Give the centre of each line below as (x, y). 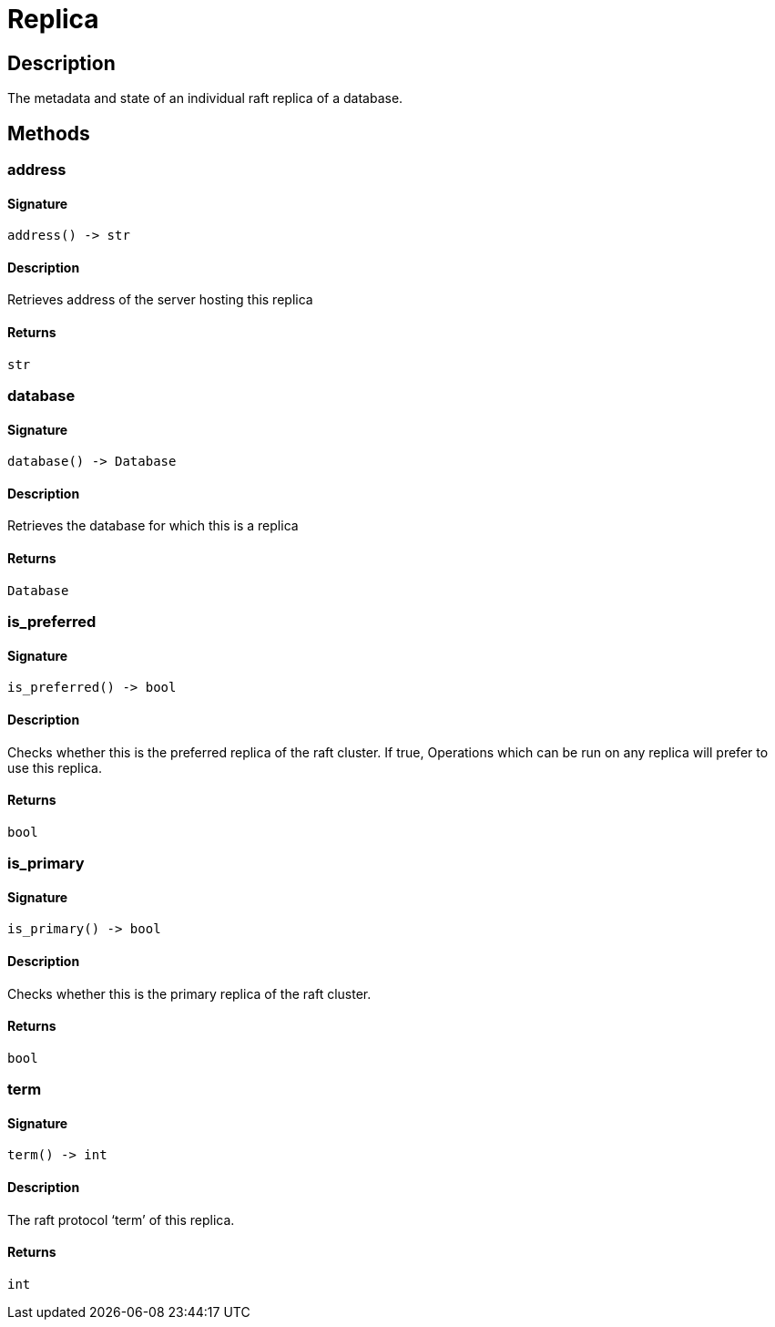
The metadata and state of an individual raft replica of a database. (205, 98)
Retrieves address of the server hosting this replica (160, 300)
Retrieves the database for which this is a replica (153, 526)
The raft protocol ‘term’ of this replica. (121, 1219)
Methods (49, 133)
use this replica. (55, 767)
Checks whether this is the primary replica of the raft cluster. (189, 993)
